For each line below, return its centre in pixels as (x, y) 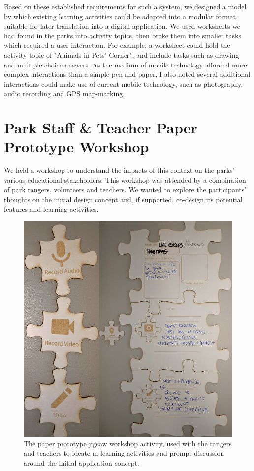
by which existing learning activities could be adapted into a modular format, (121, 16)
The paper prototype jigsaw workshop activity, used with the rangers (128, 443)
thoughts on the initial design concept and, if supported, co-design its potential (123, 199)
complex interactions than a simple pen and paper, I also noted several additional (127, 74)
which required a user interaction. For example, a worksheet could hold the (117, 45)
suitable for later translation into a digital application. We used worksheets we (122, 26)
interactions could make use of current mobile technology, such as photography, (124, 84)
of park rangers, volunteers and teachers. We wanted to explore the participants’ (125, 189)
